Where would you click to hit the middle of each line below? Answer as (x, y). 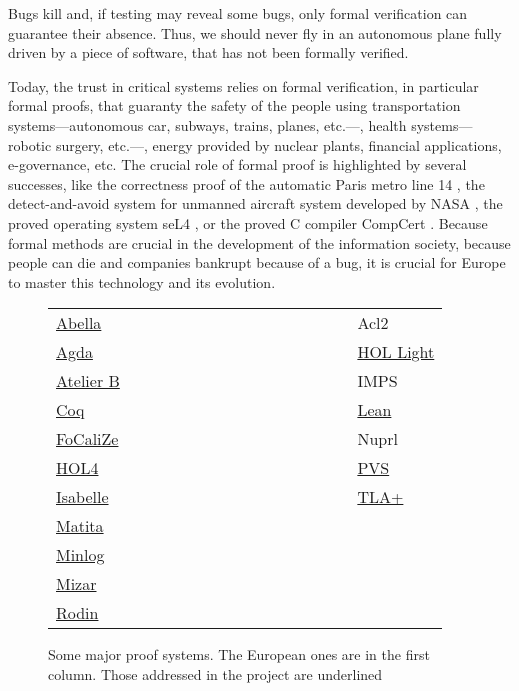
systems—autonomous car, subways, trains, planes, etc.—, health (207, 124)
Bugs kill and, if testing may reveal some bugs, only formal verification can (238, 13)
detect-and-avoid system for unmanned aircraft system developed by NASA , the (255, 203)
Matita (80, 526)
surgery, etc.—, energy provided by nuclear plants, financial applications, (278, 144)
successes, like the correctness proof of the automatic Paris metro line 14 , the (246, 183)
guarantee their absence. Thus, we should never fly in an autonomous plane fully (255, 32)
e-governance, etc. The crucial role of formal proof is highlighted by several (237, 164)
